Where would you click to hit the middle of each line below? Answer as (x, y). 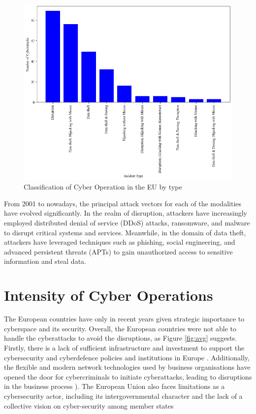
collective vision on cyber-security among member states (89, 405)
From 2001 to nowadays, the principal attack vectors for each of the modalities (123, 203)
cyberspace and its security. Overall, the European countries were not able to (120, 328)
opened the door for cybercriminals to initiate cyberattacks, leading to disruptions (128, 376)
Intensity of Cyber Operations (109, 295)
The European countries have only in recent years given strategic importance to (124, 319)
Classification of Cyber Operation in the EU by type (103, 187)
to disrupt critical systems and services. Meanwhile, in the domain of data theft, (125, 232)
